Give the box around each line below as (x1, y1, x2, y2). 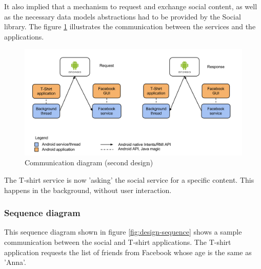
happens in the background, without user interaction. (4, 184, 172, 195)
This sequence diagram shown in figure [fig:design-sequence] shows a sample (4, 226, 242, 237)
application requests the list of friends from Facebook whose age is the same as (4, 246, 252, 257)
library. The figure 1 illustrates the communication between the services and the (4, 21, 256, 32)
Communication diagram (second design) (25, 157, 153, 168)
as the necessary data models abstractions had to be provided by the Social (4, 11, 241, 22)
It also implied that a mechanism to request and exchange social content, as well (4, 1, 257, 11)
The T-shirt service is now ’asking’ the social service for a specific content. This (4, 175, 254, 185)
